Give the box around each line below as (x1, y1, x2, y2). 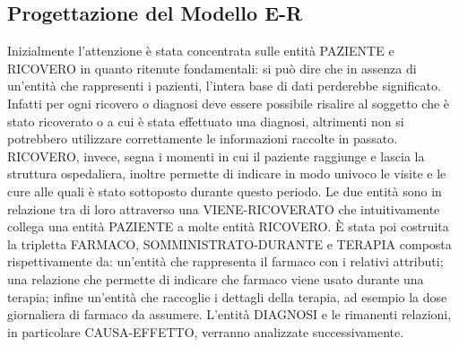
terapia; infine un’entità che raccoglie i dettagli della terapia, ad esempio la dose (7, 287, 447, 306)
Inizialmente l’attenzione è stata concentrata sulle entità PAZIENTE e (7, 41, 394, 60)
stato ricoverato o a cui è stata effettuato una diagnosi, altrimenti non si (7, 111, 404, 130)
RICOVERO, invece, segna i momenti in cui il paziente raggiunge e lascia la (7, 146, 425, 165)
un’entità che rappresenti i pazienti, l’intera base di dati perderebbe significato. (7, 76, 441, 95)
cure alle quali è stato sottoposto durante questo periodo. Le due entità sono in (7, 181, 442, 200)
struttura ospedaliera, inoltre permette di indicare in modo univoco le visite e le (7, 164, 446, 183)
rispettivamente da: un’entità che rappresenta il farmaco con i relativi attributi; (7, 252, 444, 271)
